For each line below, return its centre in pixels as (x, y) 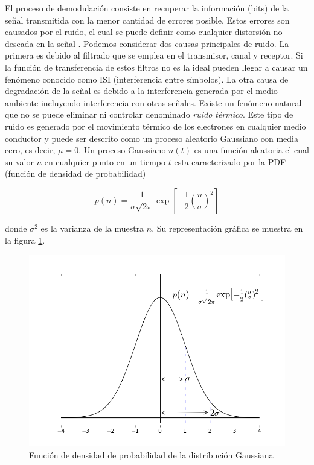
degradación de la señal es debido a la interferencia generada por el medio (141, 91)
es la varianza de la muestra (92, 228)
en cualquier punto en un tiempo (105, 161)
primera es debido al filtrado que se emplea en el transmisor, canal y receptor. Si (154, 55)
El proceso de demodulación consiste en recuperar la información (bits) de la (147, 8)
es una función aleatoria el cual (252, 150)
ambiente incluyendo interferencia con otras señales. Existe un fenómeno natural (153, 102)
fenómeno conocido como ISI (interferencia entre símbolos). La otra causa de (147, 79)
